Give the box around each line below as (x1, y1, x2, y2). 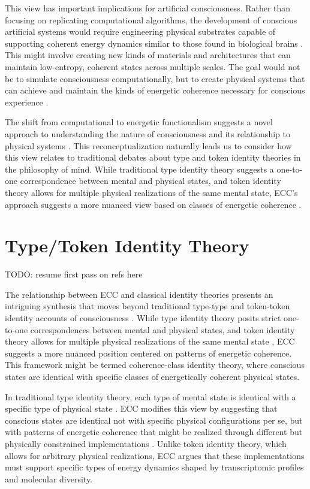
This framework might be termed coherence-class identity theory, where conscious (5, 358, 305, 371)
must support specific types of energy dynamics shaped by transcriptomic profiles (5, 461, 304, 473)
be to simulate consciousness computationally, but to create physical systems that (5, 72, 305, 84)
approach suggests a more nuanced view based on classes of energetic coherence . (5, 198, 302, 210)
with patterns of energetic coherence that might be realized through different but (5, 425, 303, 438)
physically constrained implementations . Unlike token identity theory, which (5, 437, 287, 449)
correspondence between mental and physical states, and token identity (20, 174, 281, 187)
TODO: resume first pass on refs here (5, 268, 143, 280)
